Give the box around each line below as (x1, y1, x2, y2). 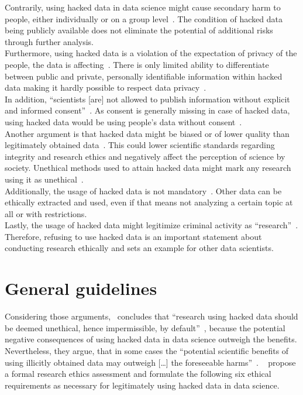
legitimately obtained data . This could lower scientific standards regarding (5, 139, 275, 151)
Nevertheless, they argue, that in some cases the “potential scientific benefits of (5, 344, 289, 356)
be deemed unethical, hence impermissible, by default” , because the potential (5, 321, 285, 334)
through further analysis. (5, 35, 94, 47)
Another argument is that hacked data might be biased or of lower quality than (5, 127, 290, 139)
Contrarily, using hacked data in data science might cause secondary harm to (5, 1, 281, 13)
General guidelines (5, 276, 157, 300)
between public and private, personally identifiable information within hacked (5, 70, 283, 82)
